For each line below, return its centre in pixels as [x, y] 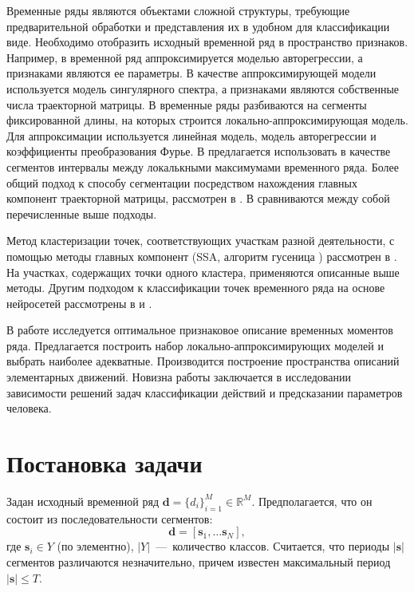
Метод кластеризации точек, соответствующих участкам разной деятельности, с [201, 241]
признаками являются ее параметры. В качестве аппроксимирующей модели [191, 73]
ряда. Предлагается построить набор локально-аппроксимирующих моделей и [195, 345]
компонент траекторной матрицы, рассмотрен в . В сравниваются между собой [198, 198]
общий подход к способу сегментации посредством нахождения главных [182, 182]
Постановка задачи [104, 463]
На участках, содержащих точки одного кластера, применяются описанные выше [203, 272]
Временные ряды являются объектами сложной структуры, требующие [178, 10]
